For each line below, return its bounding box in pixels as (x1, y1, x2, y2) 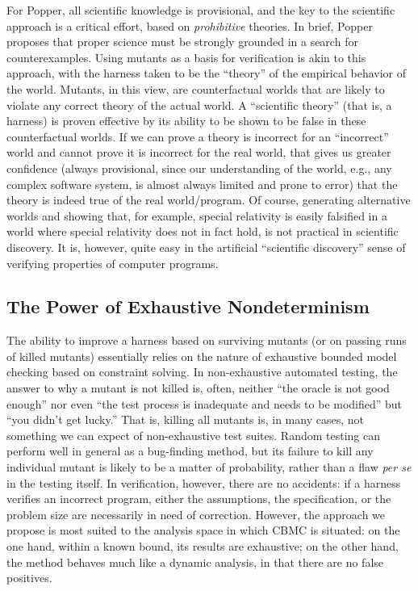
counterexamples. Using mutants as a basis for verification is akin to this (6, 48, 366, 65)
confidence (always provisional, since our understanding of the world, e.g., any (6, 159, 392, 176)
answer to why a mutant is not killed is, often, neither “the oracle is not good (6, 379, 390, 396)
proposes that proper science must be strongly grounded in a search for (6, 33, 358, 50)
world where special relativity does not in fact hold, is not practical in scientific (6, 223, 399, 240)
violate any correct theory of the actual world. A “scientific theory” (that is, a (6, 96, 392, 113)
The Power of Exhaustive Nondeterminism (6, 294, 370, 319)
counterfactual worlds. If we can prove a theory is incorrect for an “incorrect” (6, 128, 389, 145)
